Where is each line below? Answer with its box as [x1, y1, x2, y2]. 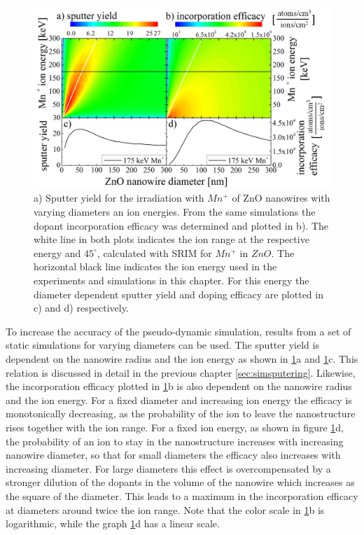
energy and [34, 245, 81, 260]
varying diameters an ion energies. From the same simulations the [34, 204, 316, 219]
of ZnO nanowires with [232, 190, 330, 205]
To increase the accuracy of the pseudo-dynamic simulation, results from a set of [6, 324, 351, 338]
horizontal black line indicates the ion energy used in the [34, 259, 277, 274]
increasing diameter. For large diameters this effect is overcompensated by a [6, 461, 331, 475]
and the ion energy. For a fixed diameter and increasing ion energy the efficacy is [6, 392, 352, 407]
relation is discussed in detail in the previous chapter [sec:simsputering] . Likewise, [6, 365, 356, 380]
